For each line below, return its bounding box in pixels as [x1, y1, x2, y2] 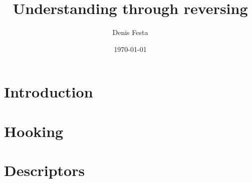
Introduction [4, 81, 93, 102]
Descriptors [4, 160, 85, 180]
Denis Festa [112, 27, 148, 37]
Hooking [4, 120, 64, 141]
